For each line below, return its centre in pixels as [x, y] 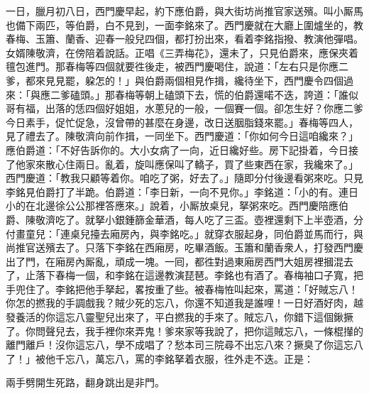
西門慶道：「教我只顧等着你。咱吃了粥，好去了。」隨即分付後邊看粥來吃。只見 [184, 178]
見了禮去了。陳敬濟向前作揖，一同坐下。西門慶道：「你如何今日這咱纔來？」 [182, 136]
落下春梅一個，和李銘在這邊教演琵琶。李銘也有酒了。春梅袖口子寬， [194, 275]
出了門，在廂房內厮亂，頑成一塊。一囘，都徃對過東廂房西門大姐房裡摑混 [175, 261]
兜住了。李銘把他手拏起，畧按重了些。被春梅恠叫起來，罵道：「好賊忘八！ [187, 289]
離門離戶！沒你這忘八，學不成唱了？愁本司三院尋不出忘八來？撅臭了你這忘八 [184, 345]
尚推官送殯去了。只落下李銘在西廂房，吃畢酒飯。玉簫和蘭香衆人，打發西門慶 [184, 247]
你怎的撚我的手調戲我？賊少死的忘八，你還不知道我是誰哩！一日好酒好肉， [180, 303]
